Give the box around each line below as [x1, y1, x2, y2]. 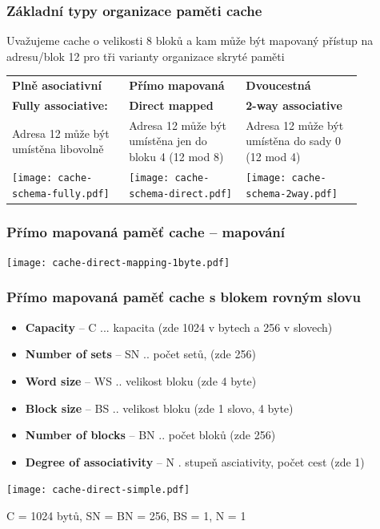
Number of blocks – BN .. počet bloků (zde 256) [25, 426, 276, 443]
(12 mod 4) [246, 148, 301, 165]
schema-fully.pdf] [12, 188, 110, 200]
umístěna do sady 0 [246, 132, 342, 149]
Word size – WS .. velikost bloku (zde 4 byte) [25, 372, 257, 389]
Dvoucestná [246, 77, 311, 94]
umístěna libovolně [12, 140, 104, 157]
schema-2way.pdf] [246, 188, 338, 200]
